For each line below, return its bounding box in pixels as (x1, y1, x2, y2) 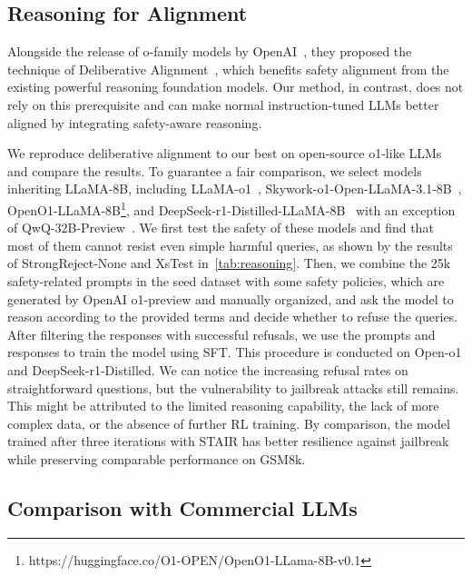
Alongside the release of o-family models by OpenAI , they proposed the (7, 42, 412, 61)
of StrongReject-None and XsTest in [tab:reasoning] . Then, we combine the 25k (7, 253, 451, 273)
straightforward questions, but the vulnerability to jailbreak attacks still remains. (7, 378, 459, 397)
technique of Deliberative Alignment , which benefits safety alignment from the (7, 59, 449, 78)
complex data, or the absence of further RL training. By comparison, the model (7, 413, 450, 432)
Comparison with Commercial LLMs (7, 493, 358, 521)
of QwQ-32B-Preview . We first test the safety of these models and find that (7, 218, 434, 237)
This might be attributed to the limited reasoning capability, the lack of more (7, 396, 439, 415)
